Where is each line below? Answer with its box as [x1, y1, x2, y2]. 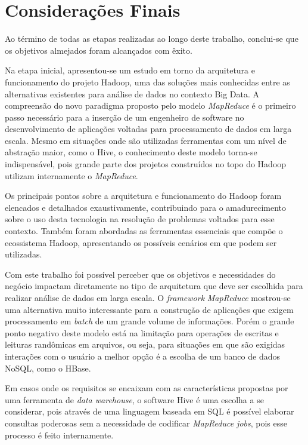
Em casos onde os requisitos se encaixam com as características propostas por [5, 382, 288, 394]
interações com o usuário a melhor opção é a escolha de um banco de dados [5, 349, 280, 362]
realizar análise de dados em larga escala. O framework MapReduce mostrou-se [5, 291, 291, 303]
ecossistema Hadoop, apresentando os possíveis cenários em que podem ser [5, 236, 277, 248]
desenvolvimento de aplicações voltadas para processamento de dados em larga [5, 122, 292, 135]
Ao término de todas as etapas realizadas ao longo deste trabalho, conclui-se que [5, 32, 298, 45]
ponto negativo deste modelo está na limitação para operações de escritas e [5, 326, 279, 339]
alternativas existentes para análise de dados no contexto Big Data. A [5, 87, 260, 100]
